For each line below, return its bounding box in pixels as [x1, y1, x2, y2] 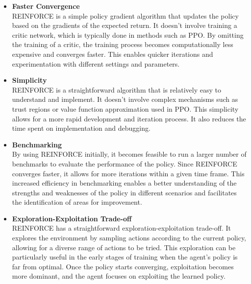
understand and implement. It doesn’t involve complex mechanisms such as [12, 94, 238, 104]
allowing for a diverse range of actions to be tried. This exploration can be [12, 242, 236, 252]
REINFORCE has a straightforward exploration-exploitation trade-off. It [12, 223, 231, 233]
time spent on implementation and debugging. [12, 123, 151, 133]
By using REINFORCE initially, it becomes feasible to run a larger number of [12, 149, 247, 159]
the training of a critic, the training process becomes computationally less [12, 39, 233, 49]
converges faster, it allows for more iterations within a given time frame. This [12, 168, 245, 178]
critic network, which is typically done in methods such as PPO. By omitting [12, 29, 244, 40]
